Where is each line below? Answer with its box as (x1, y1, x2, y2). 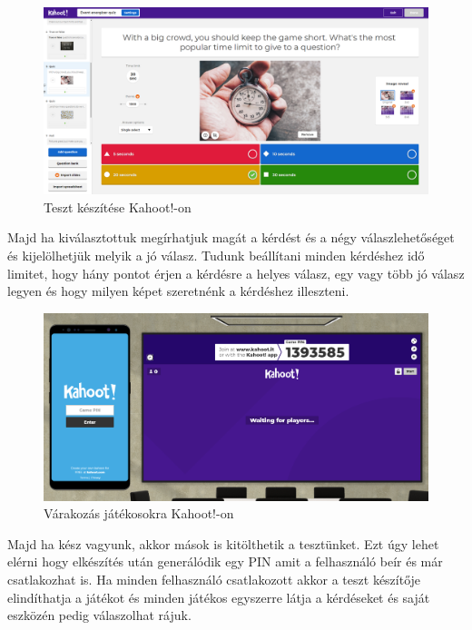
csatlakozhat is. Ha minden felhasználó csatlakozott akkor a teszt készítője (7, 569, 421, 588)
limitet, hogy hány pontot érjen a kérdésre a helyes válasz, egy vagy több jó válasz (7, 263, 465, 282)
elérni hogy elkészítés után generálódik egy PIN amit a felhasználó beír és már (7, 552, 443, 571)
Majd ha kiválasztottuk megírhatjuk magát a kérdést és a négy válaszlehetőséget (7, 228, 455, 247)
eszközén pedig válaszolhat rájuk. (7, 605, 192, 625)
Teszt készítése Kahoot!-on (44, 197, 192, 216)
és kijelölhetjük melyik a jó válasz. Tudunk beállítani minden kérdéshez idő (7, 245, 425, 264)
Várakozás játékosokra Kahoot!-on (44, 504, 234, 523)
